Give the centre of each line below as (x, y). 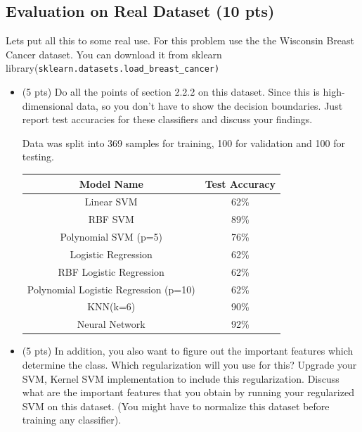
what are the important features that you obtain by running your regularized (188, 392)
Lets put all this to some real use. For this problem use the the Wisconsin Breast (180, 40)
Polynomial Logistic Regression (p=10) (111, 289)
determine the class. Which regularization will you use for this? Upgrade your (189, 364)
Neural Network (111, 324)
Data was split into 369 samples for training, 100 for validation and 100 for (183, 142)
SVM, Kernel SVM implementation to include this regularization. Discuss (181, 378)
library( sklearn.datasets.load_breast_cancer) (113, 68)
